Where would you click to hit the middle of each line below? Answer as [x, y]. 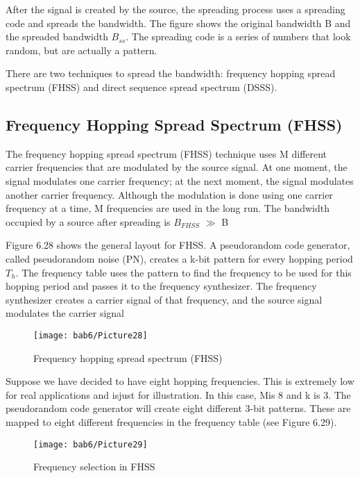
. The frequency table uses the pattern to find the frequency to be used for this [183, 272]
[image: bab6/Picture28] [91, 335]
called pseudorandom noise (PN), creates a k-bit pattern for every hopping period [179, 258]
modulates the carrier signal [65, 313]
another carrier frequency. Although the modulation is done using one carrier [169, 194]
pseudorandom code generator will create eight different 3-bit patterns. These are [178, 408]
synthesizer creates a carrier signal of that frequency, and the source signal [164, 299]
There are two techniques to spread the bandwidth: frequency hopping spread [171, 73]
